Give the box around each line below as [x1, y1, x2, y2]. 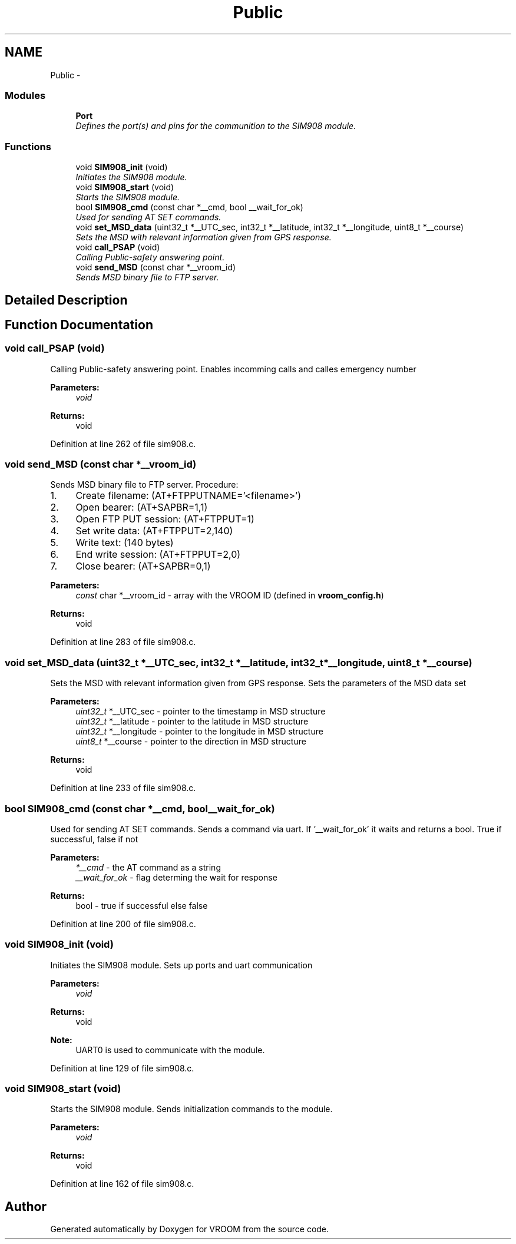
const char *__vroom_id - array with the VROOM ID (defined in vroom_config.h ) [75, 590, 384, 601]
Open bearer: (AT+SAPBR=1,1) [75, 501, 208, 514]
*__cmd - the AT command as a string [75, 862, 221, 872]
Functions [5, 140, 51, 153]
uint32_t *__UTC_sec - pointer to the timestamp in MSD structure [75, 706, 326, 717]
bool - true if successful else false [75, 900, 208, 911]
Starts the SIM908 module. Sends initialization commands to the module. [50, 1104, 333, 1114]
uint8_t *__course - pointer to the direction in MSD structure [75, 736, 306, 747]
